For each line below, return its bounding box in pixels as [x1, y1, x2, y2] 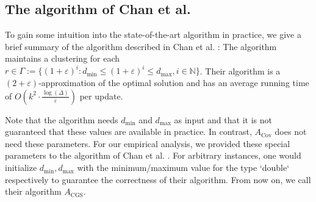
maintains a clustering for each [5, 52, 120, 65]
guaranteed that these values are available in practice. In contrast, [5, 125, 252, 138]
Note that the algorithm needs [5, 113, 118, 126]
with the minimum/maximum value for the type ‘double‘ [77, 161, 290, 174]
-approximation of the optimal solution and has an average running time [38, 76, 309, 89]
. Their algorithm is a [199, 64, 281, 77]
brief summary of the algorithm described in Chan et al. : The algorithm [5, 40, 277, 52]
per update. [79, 89, 123, 102]
